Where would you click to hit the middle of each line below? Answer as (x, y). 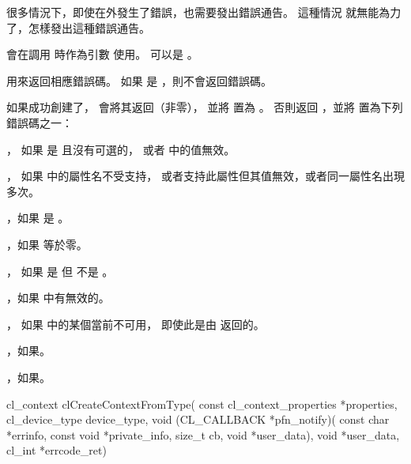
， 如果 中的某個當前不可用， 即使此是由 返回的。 (136, 324)
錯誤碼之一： (40, 122)
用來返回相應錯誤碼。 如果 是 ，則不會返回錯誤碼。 (139, 80)
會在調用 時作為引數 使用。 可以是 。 (102, 54)
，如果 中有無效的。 (58, 298)
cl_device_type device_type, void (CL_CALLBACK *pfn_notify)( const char (198, 419)
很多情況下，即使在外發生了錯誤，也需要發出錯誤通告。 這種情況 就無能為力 (204, 12)
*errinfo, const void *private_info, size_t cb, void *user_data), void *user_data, (203, 434)
